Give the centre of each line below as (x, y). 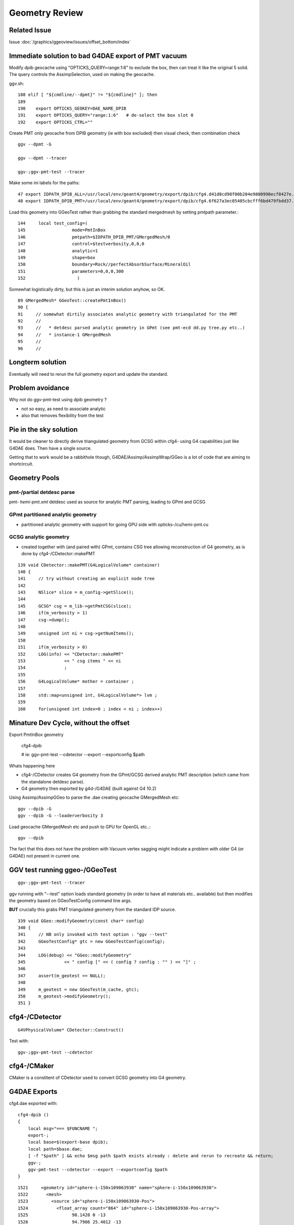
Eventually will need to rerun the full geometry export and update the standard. (89, 374)
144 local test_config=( (53, 223)
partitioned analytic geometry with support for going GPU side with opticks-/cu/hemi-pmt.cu (115, 524)
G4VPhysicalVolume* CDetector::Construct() (71, 1030)
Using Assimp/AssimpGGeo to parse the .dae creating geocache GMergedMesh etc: (94, 797)
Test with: (19, 1041)
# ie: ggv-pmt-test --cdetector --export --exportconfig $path (83, 755)
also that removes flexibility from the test (62, 416)
